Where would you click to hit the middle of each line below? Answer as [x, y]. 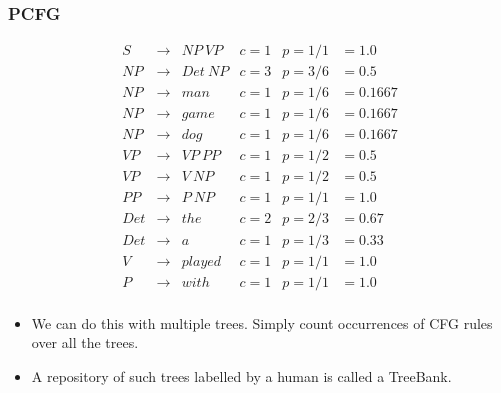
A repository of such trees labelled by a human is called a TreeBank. [241, 375]
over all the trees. [85, 342]
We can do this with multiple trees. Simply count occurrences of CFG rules [262, 322]
